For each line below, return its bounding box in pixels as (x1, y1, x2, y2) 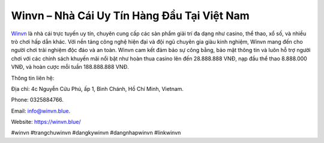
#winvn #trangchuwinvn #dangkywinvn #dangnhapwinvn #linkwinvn (11, 129, 181, 136)
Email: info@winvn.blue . (11, 107, 71, 114)
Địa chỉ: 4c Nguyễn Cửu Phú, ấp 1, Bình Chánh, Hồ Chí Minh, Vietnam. (11, 85, 184, 92)
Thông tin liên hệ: (11, 74, 55, 81)
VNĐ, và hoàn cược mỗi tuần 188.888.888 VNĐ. (11, 63, 129, 71)
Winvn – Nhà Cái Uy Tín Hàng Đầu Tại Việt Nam (11, 9, 250, 22)
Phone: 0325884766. (11, 96, 64, 104)
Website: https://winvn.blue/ (11, 118, 81, 126)
